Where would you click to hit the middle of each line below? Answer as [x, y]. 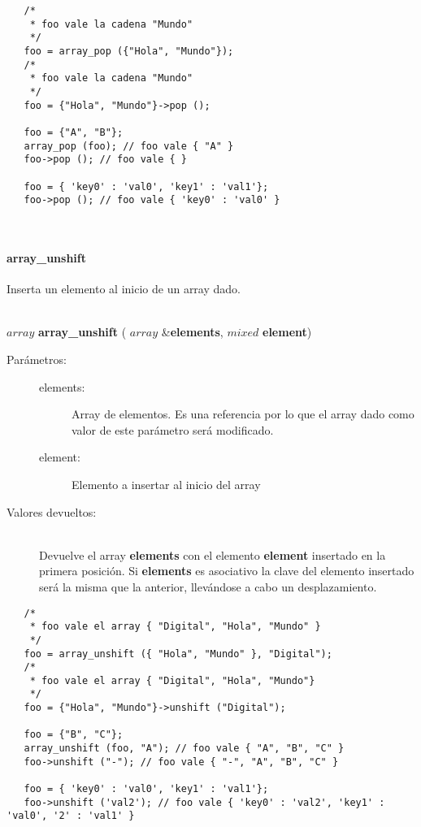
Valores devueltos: [52, 511]
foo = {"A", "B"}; [74, 132]
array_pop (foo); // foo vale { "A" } [129, 146]
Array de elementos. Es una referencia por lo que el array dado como [243, 414]
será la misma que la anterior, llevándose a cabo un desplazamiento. [208, 586]
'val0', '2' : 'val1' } [71, 816]
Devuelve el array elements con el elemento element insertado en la [213, 554]
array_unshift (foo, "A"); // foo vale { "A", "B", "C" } [184, 749]
